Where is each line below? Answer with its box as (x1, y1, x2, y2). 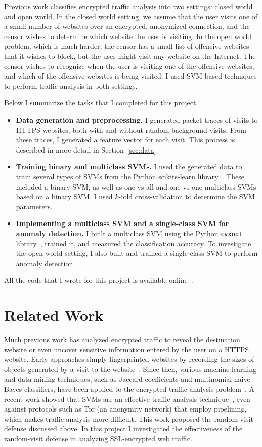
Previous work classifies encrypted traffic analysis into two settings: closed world (4, 1, 253, 11)
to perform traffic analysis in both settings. (4, 80, 138, 91)
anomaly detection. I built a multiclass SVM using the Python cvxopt (16, 228, 243, 238)
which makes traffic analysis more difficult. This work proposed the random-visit (4, 413, 253, 424)
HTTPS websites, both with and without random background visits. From (16, 124, 246, 135)
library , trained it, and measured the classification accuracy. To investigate (16, 238, 251, 248)
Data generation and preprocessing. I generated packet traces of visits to (16, 114, 258, 125)
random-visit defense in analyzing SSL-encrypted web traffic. (4, 433, 192, 443)
